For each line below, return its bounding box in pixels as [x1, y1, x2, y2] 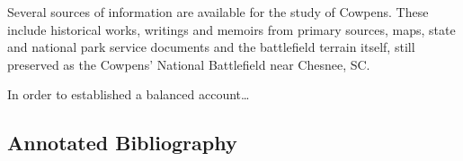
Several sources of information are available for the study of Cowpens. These [7, 3, 429, 21]
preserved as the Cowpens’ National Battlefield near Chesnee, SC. [7, 55, 370, 73]
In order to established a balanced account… [7, 85, 250, 104]
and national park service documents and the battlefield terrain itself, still [7, 38, 415, 56]
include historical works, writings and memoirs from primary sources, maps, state [7, 20, 456, 38]
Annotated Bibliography [7, 129, 237, 157]
